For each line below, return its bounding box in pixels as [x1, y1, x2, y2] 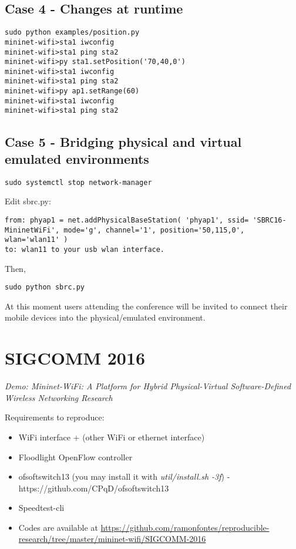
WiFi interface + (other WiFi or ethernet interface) [18, 430, 205, 443]
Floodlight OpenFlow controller [18, 450, 133, 463]
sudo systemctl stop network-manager [5, 178, 152, 187]
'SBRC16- [253, 215, 287, 224]
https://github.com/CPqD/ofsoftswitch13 [18, 481, 169, 494]
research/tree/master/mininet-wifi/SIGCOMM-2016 [18, 533, 206, 545]
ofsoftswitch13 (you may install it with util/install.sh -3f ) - [18, 470, 230, 483]
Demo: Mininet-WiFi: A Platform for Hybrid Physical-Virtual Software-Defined [5, 380, 291, 392]
